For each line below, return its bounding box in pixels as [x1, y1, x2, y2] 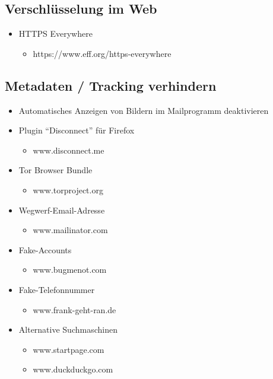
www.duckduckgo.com [33, 363, 113, 375]
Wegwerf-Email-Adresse [18, 203, 105, 216]
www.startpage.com [33, 343, 104, 355]
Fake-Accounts [18, 243, 72, 256]
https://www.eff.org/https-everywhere [33, 47, 172, 59]
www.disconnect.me [33, 144, 104, 156]
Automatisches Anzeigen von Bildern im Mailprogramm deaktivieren [18, 104, 269, 116]
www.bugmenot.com [33, 263, 107, 276]
